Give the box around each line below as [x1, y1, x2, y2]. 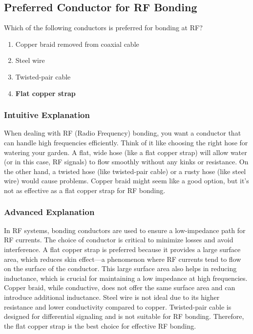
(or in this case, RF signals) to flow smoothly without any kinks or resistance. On [4, 157, 249, 167]
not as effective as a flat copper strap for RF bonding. [4, 185, 166, 195]
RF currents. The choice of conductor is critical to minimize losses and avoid [4, 235, 233, 245]
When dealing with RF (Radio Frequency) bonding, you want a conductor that [4, 128, 241, 138]
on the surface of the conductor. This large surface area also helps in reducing [4, 263, 237, 274]
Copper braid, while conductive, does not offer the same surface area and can [4, 282, 235, 293]
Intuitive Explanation [4, 109, 90, 121]
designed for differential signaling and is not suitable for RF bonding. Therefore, [4, 311, 244, 321]
